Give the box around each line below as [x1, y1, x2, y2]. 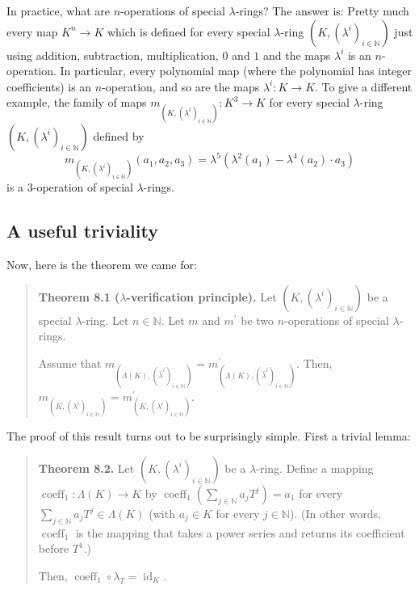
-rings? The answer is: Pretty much [235, 2, 409, 19]
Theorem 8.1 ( [38, 288, 120, 305]
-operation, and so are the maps [102, 78, 260, 95]
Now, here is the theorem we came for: [6, 256, 197, 273]
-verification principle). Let [126, 288, 277, 305]
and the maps [263, 46, 331, 63]
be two [241, 311, 274, 328]
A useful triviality [6, 218, 158, 243]
